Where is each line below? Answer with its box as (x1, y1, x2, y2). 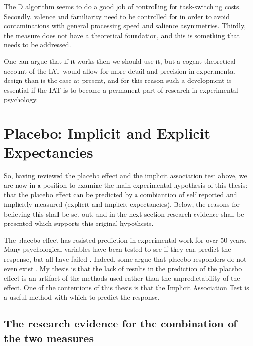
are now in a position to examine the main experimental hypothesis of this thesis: (4, 180, 248, 190)
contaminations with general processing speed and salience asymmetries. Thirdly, (4, 20, 246, 31)
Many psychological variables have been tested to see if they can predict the (4, 244, 231, 254)
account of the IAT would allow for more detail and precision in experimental (4, 65, 235, 76)
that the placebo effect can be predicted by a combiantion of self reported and (4, 189, 237, 200)
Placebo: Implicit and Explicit (4, 123, 211, 143)
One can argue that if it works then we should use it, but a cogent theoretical (4, 56, 236, 66)
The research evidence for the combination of (4, 316, 237, 331)
